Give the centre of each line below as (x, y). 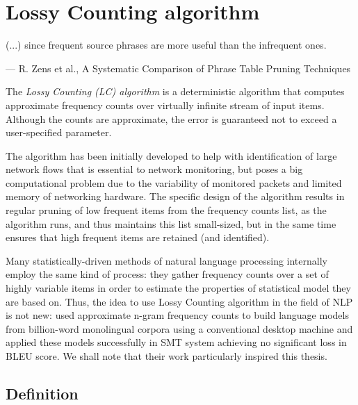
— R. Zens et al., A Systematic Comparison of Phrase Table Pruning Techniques (178, 68)
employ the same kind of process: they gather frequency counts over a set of (167, 274)
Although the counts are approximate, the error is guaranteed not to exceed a (171, 118)
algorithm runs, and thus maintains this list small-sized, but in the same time (171, 223)
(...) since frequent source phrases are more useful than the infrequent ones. (166, 45)
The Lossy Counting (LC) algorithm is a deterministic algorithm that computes (175, 91)
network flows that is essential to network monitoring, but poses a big (154, 169)
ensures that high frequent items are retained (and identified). (138, 237)
